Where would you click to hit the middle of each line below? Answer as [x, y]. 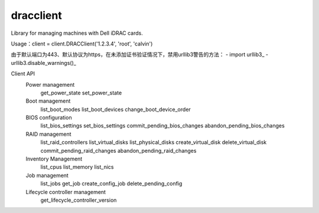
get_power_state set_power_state [81, 93]
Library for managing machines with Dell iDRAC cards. [77, 33]
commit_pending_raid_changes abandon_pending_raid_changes [118, 150]
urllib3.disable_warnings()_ [43, 63]
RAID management [48, 134]
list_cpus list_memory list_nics [77, 167]
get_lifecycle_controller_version [79, 200]
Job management [47, 175]
